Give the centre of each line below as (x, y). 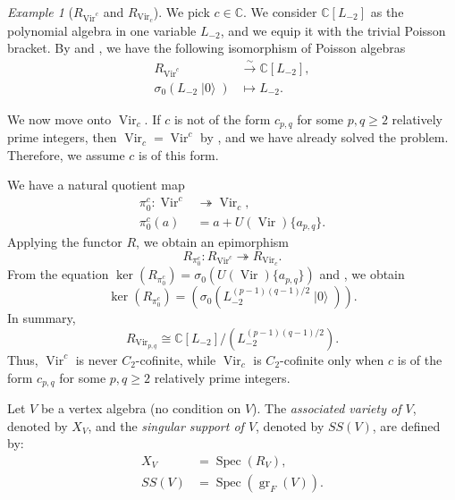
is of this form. (179, 154)
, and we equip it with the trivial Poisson (333, 30)
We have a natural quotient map (96, 185)
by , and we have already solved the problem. (324, 137)
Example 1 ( (41, 12)
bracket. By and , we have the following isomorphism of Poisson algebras (206, 48)
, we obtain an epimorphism (212, 242)
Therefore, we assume (66, 154)
